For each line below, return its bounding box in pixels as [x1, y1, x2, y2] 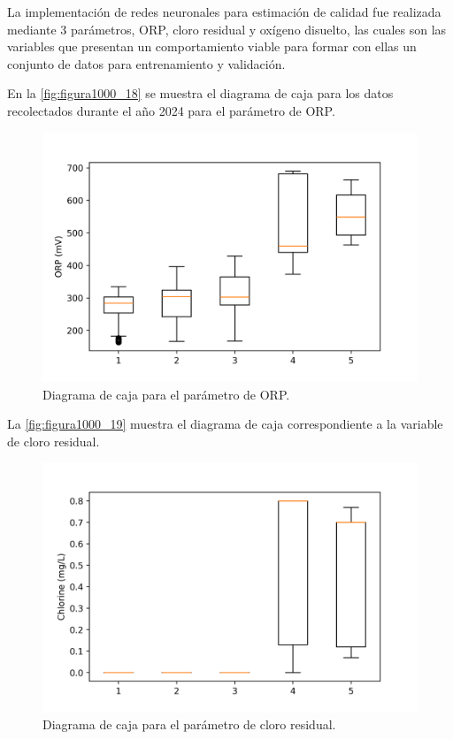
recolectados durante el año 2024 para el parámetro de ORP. [7, 101, 335, 119]
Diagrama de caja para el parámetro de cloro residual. [42, 715, 336, 734]
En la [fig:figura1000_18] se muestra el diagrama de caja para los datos [7, 84, 394, 103]
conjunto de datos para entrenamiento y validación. [7, 54, 286, 72]
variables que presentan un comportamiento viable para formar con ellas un [7, 37, 417, 56]
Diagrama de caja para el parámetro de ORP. [42, 385, 290, 403]
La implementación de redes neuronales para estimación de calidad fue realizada [7, 3, 441, 20]
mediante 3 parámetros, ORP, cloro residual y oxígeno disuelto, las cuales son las [7, 19, 447, 38]
